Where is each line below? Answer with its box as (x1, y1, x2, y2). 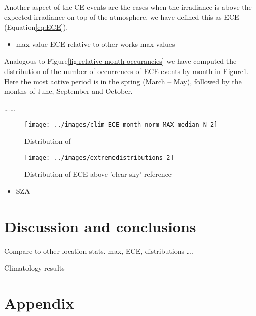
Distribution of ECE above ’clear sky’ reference (24, 168, 172, 179)
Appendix (4, 292, 74, 313)
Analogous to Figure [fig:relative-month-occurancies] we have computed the (4, 56, 237, 66)
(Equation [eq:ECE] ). (4, 21, 68, 32)
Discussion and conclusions (4, 215, 196, 236)
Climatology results (4, 262, 65, 273)
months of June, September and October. (4, 86, 133, 96)
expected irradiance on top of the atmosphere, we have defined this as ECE (4, 11, 239, 22)
